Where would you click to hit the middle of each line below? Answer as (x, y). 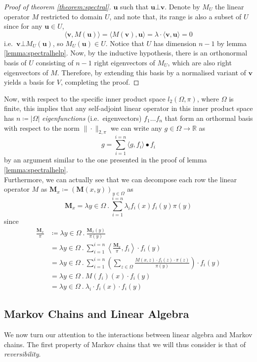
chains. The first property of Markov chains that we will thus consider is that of (125, 344)
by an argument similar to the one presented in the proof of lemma (106, 160)
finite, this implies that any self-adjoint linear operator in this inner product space (128, 108)
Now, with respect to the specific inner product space (85, 98)
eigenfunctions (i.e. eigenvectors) (92, 118)
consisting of (55, 62)
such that (134, 6)
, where (208, 98)
